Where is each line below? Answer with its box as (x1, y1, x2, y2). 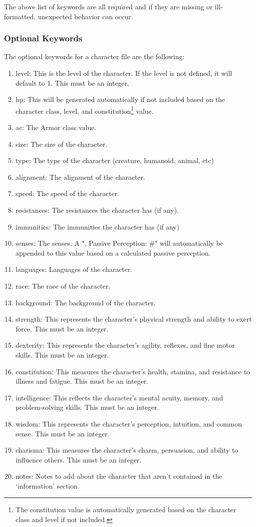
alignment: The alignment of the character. (15, 171, 145, 182)
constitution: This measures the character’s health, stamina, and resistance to (15, 366, 250, 376)
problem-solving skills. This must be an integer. (15, 402, 159, 412)
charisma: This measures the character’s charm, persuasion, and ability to (15, 445, 238, 455)
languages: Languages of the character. (15, 264, 132, 274)
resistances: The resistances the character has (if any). (15, 205, 179, 215)
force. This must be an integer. (15, 323, 109, 333)
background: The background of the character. (15, 297, 156, 307)
